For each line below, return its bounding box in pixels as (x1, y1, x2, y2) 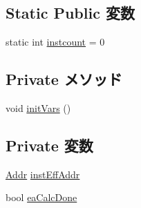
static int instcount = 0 (6, 35, 105, 49)
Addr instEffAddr (6, 167, 80, 181)
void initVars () (6, 101, 71, 115)
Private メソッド (6, 68, 122, 90)
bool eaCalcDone (6, 190, 77, 205)
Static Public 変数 (6, 2, 135, 23)
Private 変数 (6, 134, 93, 155)
